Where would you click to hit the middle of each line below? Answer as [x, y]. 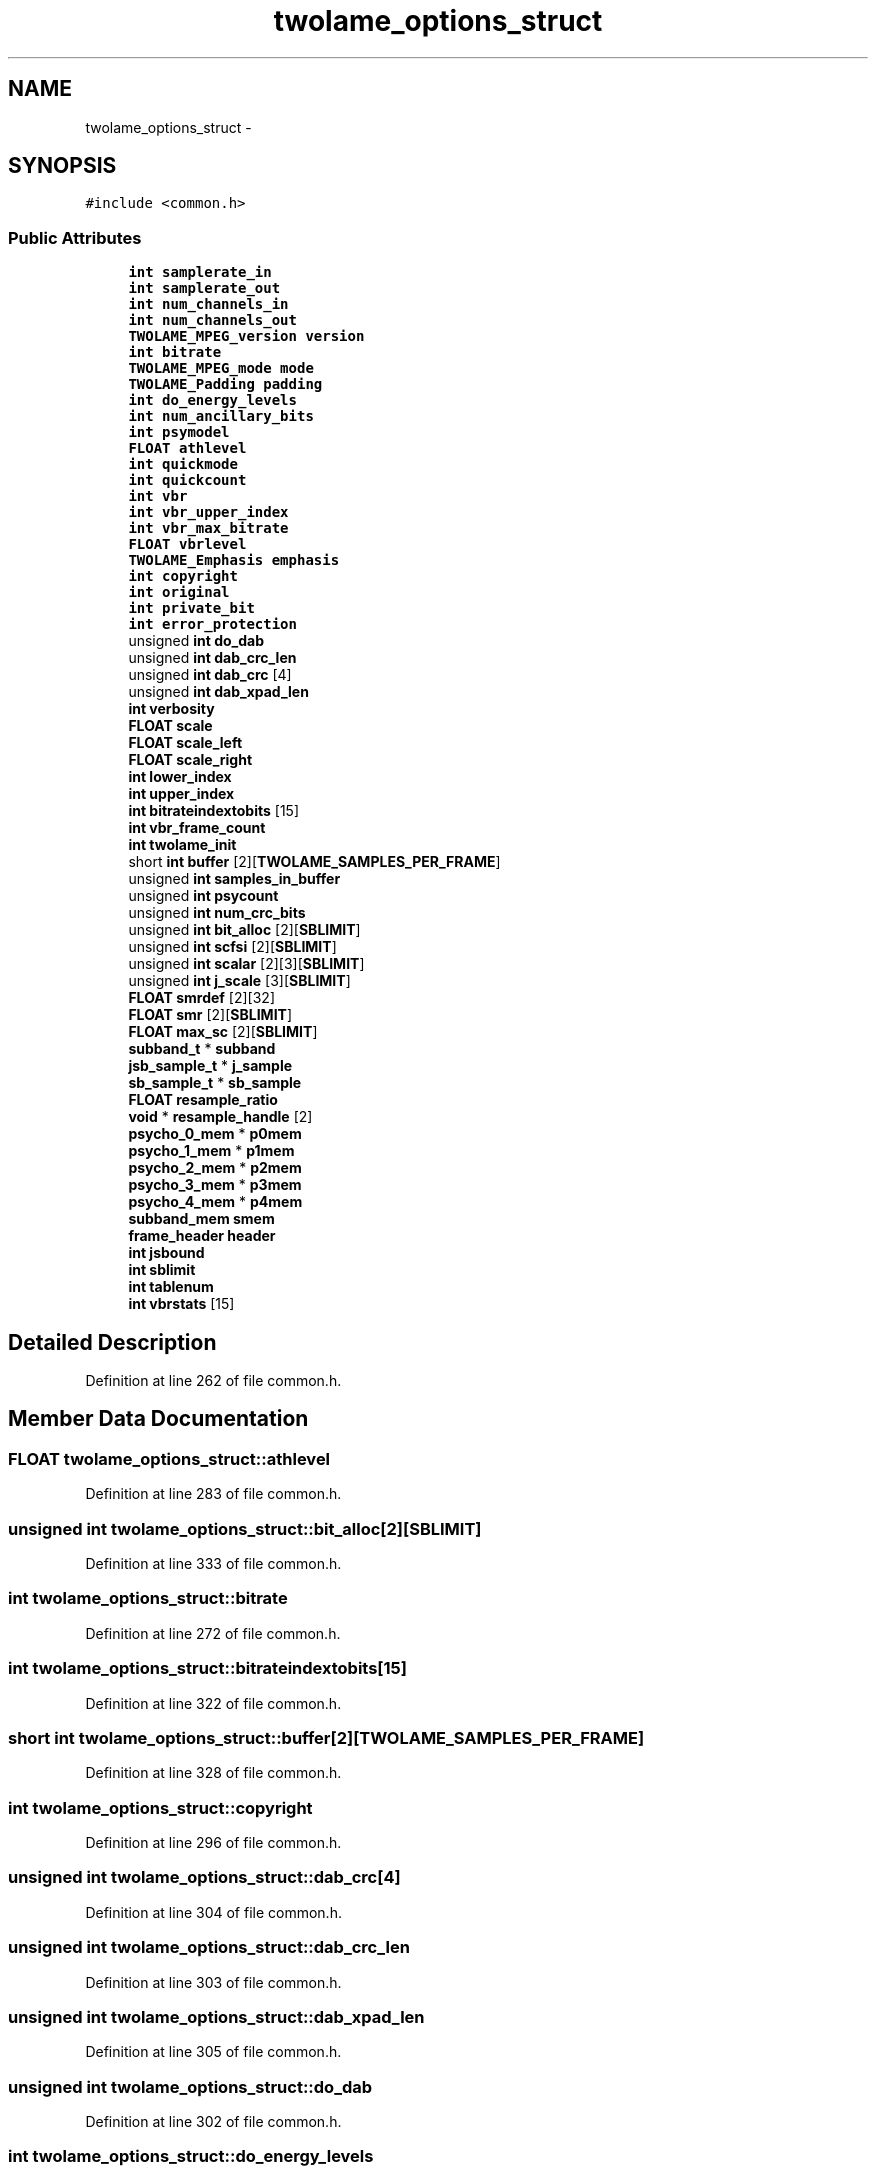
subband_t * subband [202, 1049]
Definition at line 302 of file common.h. [213, 2121]
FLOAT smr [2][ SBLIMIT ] [210, 1015]
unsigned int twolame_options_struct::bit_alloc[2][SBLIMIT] [245, 1528]
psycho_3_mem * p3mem [215, 1185]
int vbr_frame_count [197, 828]
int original [179, 592]
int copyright [183, 576]
